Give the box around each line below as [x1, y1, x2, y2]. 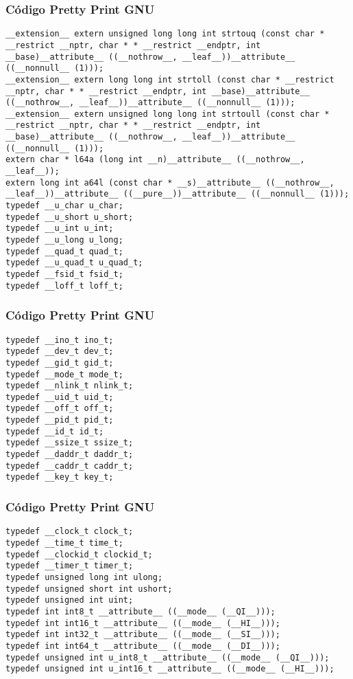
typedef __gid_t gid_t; [5, 357, 114, 368]
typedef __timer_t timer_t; [5, 561, 134, 571]
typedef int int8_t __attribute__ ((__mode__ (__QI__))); [5, 606, 276, 616]
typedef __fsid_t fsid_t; [5, 269, 123, 279]
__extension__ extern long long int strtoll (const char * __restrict [5, 74, 334, 85]
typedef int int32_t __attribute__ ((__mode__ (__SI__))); [5, 630, 280, 640]
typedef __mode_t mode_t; [5, 369, 123, 379]
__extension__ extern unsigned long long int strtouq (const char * [5, 29, 325, 39]
